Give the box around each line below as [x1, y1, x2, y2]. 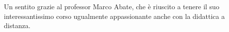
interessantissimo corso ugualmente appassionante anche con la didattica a [4, 11, 225, 21]
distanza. [4, 20, 31, 31]
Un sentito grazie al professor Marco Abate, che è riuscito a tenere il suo [4, 1, 219, 11]
